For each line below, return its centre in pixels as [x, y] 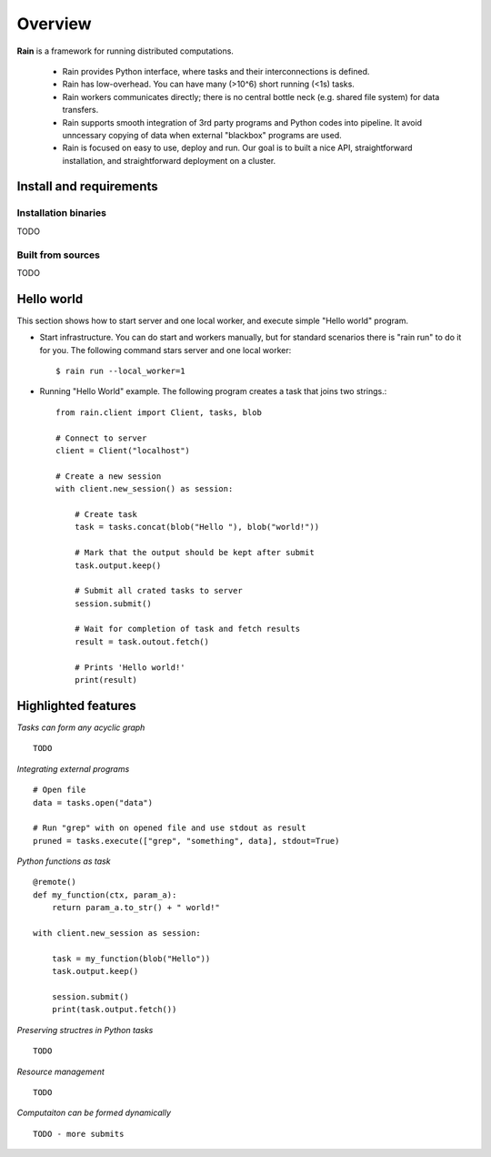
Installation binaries [61, 213]
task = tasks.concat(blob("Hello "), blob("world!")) [197, 527]
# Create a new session [109, 476]
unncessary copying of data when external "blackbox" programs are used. [202, 135]
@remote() [55, 882]
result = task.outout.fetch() [141, 641]
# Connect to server [101, 438]
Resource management [60, 1071]
